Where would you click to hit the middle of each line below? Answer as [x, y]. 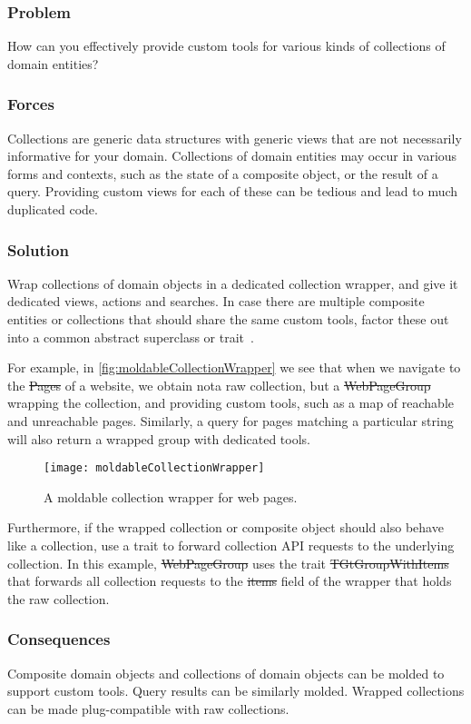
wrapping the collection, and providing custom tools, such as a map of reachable [231, 403]
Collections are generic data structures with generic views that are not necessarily [235, 138]
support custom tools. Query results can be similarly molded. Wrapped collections [236, 691]
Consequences [59, 639]
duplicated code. [53, 209]
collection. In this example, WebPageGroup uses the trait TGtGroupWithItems [228, 563]
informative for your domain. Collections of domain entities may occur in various [232, 156]
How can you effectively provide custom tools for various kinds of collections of [226, 46]
